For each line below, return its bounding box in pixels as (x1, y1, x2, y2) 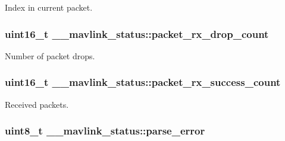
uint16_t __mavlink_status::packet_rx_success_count (5, 75, 281, 89)
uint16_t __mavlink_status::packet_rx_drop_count (5, 26, 269, 41)
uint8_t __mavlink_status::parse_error (5, 123, 205, 138)
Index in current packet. (5, 1, 93, 13)
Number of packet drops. (5, 49, 95, 62)
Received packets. (5, 98, 69, 110)
